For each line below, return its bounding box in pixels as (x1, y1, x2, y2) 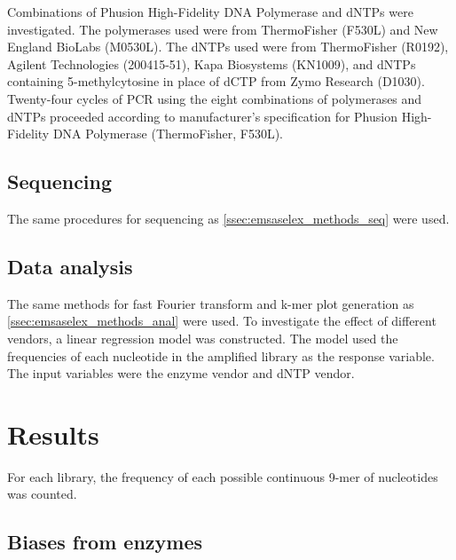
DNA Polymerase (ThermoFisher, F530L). (52, 124, 283, 143)
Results (7, 415, 99, 452)
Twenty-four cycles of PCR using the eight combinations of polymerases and (7, 89, 422, 107)
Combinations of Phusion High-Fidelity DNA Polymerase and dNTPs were (7, 3, 413, 20)
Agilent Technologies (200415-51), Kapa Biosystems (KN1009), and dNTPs (7, 54, 416, 73)
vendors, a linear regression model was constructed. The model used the (7, 328, 398, 347)
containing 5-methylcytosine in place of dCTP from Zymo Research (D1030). (7, 72, 425, 91)
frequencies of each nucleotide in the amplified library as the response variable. (7, 346, 435, 365)
